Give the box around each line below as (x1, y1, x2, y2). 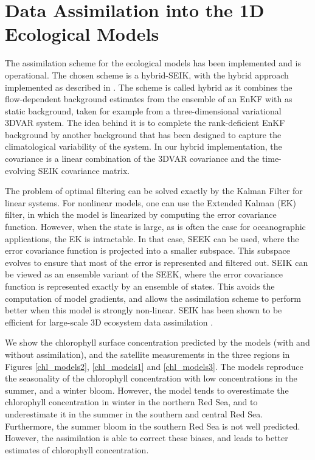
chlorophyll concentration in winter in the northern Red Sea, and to (5, 396, 258, 408)
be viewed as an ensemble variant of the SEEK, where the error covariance (5, 268, 283, 281)
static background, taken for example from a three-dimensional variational (5, 104, 282, 117)
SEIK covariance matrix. (38, 164, 130, 176)
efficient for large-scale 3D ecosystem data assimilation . (5, 315, 213, 328)
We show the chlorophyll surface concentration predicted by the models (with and (5, 336, 310, 349)
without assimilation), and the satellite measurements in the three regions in (5, 347, 290, 360)
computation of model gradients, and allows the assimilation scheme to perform (5, 291, 301, 304)
